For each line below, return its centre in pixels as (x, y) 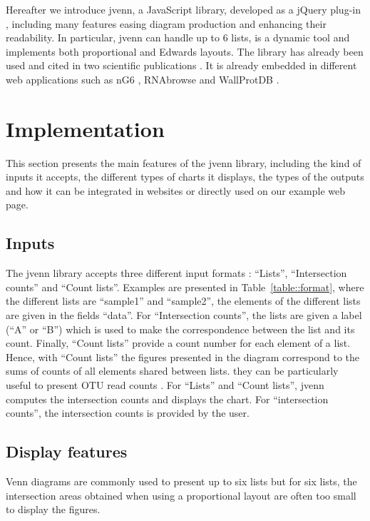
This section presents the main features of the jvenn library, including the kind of (184, 162)
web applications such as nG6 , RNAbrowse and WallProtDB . (143, 79)
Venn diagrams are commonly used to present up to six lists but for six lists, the (181, 481)
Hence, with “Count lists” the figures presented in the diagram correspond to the (183, 356)
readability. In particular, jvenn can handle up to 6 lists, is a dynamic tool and (178, 37)
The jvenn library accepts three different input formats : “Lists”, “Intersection (176, 273)
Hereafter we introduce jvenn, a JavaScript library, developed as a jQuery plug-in (183, 9)
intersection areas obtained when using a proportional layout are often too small (181, 495)
